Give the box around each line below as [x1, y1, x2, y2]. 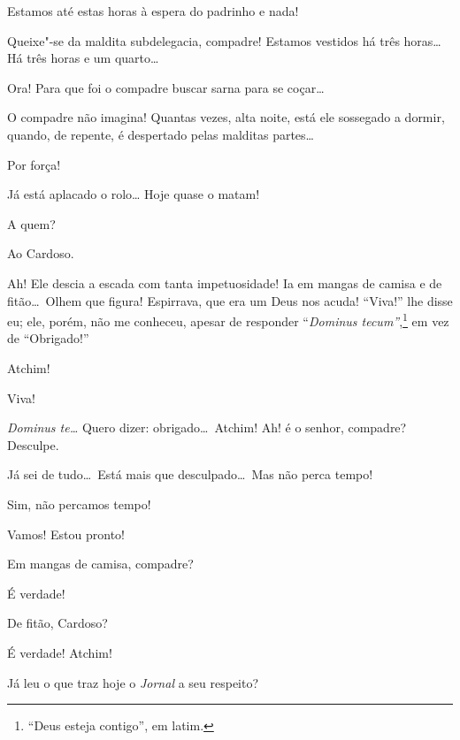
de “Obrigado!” [7, 329, 89, 347]
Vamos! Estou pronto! [7, 524, 126, 543]
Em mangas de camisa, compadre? [7, 554, 194, 573]
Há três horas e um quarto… [7, 49, 159, 67]
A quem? [7, 214, 56, 233]
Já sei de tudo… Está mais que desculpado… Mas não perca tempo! [7, 465, 373, 484]
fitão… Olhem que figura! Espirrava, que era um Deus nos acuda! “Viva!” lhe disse [7, 291, 453, 309]
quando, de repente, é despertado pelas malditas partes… [7, 125, 314, 143]
